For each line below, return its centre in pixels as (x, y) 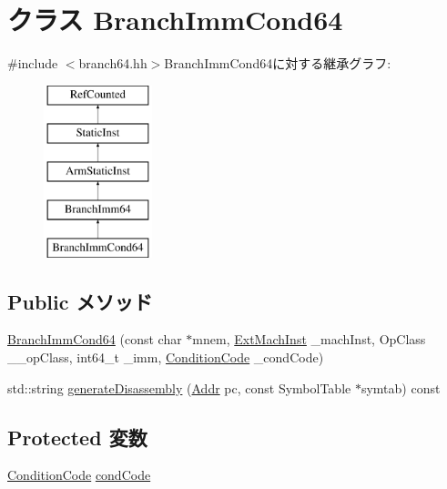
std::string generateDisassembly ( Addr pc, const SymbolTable (179, 387)
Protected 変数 (77, 437)
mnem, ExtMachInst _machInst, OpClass (309, 339)
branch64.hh (113, 63)
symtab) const (401, 387)
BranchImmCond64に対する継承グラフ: (278, 63)
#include (33, 63)
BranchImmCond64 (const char (95, 339)
